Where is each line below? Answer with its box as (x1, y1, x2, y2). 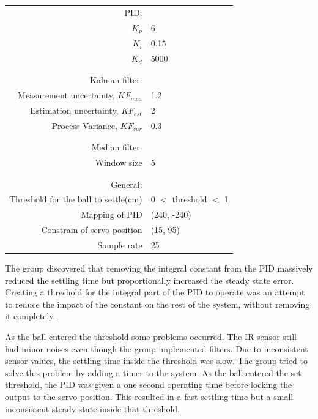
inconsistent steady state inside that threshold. (5, 402, 180, 415)
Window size (95, 156, 142, 169)
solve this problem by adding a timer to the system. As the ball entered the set (5, 366, 301, 379)
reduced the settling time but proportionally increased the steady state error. (5, 273, 294, 286)
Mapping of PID (81, 208, 142, 221)
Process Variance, (51, 119, 117, 132)
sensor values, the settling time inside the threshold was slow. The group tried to (5, 354, 308, 367)
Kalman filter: (90, 73, 142, 86)
